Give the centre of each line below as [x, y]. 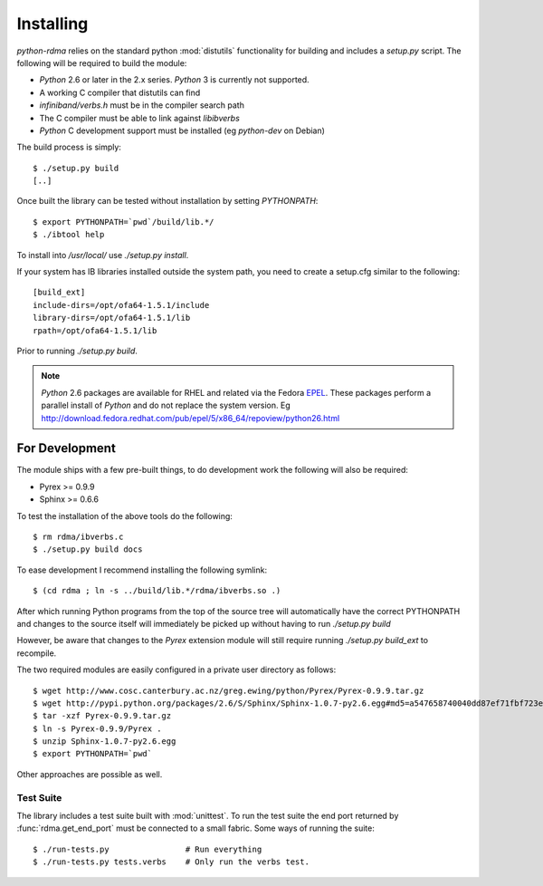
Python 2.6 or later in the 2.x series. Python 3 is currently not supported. [174, 80]
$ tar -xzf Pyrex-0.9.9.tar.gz [102, 716]
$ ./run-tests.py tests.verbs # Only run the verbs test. [171, 862]
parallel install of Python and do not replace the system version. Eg [166, 405]
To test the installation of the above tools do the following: [124, 515]
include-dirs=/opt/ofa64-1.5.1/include [121, 305]
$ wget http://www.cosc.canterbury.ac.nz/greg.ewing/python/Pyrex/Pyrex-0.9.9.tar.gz [229, 690]
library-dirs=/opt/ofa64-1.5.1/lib [112, 318]
